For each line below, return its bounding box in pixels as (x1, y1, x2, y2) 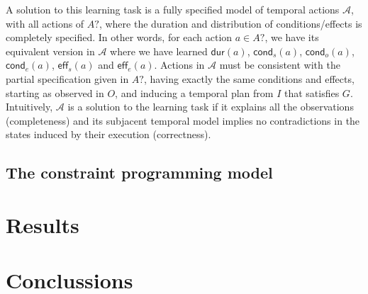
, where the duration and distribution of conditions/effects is (99, 16, 362, 30)
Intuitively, (6, 99, 53, 114)
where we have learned (110, 43, 208, 58)
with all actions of (6, 16, 84, 30)
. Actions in (154, 57, 205, 72)
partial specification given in (6, 71, 129, 86)
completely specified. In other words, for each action (6, 30, 233, 45)
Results (6, 210, 79, 239)
